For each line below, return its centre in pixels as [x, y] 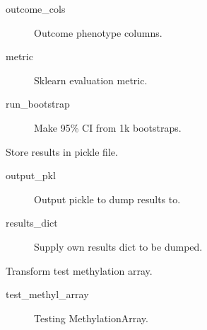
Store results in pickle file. [62, 151]
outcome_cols [36, 8]
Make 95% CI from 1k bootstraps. [108, 127]
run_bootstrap [38, 104]
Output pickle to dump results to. [107, 199]
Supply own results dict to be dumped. [118, 246]
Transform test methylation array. [79, 270]
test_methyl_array [47, 294]
